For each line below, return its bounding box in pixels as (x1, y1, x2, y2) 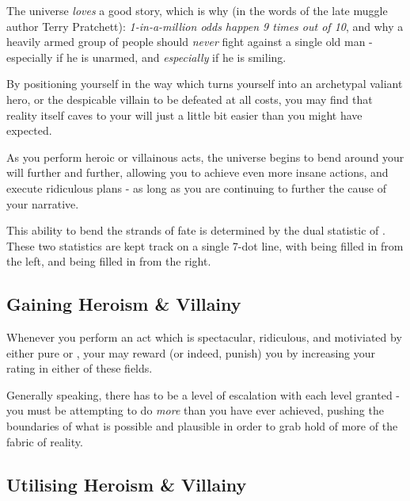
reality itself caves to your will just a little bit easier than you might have (6, 106, 363, 123)
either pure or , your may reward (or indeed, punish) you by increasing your (6, 344, 376, 361)
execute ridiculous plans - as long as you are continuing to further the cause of (6, 179, 387, 196)
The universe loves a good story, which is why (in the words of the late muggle (6, 2, 388, 18)
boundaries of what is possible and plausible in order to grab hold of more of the (6, 418, 398, 434)
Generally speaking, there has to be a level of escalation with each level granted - (6, 386, 401, 403)
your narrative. (6, 195, 79, 212)
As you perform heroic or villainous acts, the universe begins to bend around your (6, 148, 404, 165)
